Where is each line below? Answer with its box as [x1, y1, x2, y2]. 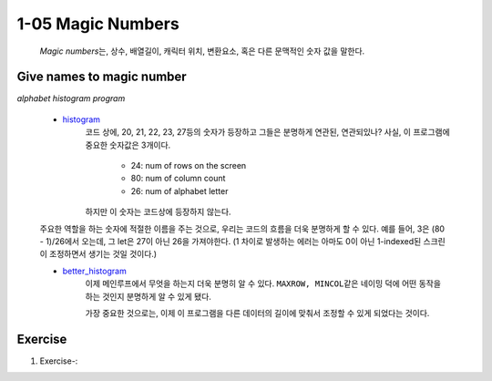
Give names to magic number [16, 69, 187, 85]
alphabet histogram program [16, 93, 126, 104]
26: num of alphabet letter [130, 185, 229, 196]
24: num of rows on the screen [130, 160, 247, 171]
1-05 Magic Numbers [16, 14, 179, 34]
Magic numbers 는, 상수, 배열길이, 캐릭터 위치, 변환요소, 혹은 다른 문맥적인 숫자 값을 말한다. [39, 46, 365, 57]
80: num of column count [130, 173, 226, 184]
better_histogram [62, 265, 127, 276]
